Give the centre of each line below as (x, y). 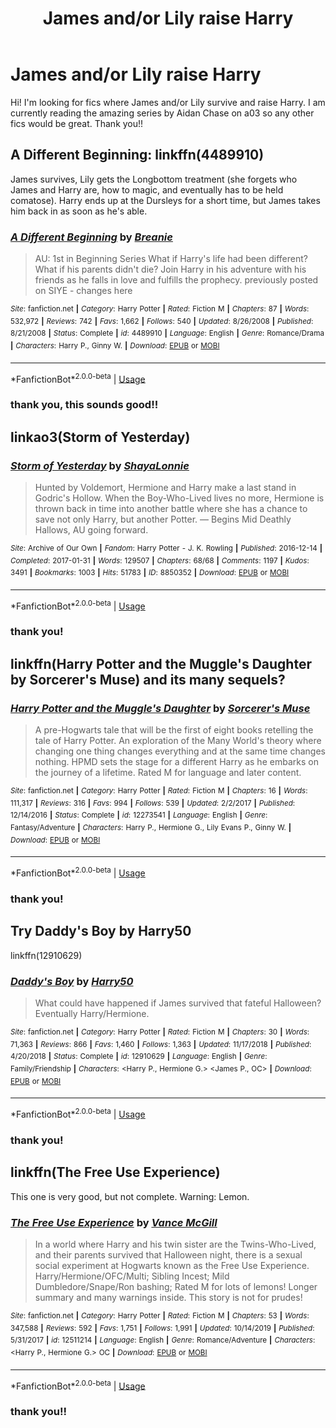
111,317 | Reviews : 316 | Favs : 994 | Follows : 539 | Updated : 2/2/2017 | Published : (153, 803)
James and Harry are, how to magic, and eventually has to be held (147, 189)
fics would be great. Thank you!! (77, 123)
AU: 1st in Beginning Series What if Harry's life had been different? (171, 259)
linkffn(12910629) (46, 955)
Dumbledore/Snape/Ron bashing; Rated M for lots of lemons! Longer (176, 1287)
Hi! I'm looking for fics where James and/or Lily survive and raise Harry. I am (168, 102)
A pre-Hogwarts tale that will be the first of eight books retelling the (174, 730)
